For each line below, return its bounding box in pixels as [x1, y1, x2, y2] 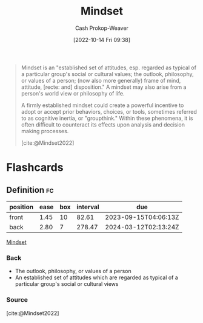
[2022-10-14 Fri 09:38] [73, 36, 131, 43]
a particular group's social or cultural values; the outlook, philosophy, [21, 70, 194, 77]
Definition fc [6, 184, 54, 195]
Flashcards [6, 161, 64, 175]
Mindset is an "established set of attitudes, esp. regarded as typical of [21, 64, 197, 71]
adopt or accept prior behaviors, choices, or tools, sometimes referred [21, 108, 197, 115]
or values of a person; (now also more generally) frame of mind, [21, 77, 181, 84]
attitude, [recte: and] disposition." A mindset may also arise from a [21, 83, 187, 91]
